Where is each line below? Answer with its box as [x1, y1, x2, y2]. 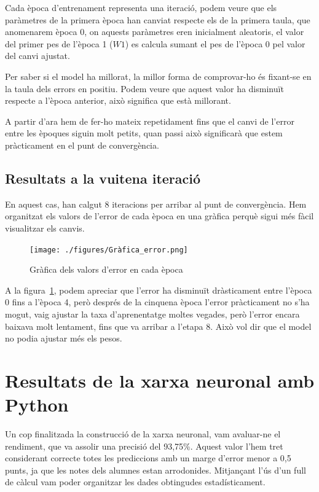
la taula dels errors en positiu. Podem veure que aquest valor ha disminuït [5, 82, 284, 95]
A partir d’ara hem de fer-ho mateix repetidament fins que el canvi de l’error [5, 114, 294, 127]
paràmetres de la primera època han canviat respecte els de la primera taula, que [5, 13, 310, 26]
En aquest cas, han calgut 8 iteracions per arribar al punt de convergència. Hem [5, 197, 307, 210]
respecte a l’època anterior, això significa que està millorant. [5, 94, 231, 107]
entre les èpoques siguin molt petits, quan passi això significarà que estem [5, 127, 283, 139]
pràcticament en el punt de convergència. [5, 138, 159, 151]
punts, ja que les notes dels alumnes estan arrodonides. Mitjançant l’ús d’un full [5, 463, 306, 476]
